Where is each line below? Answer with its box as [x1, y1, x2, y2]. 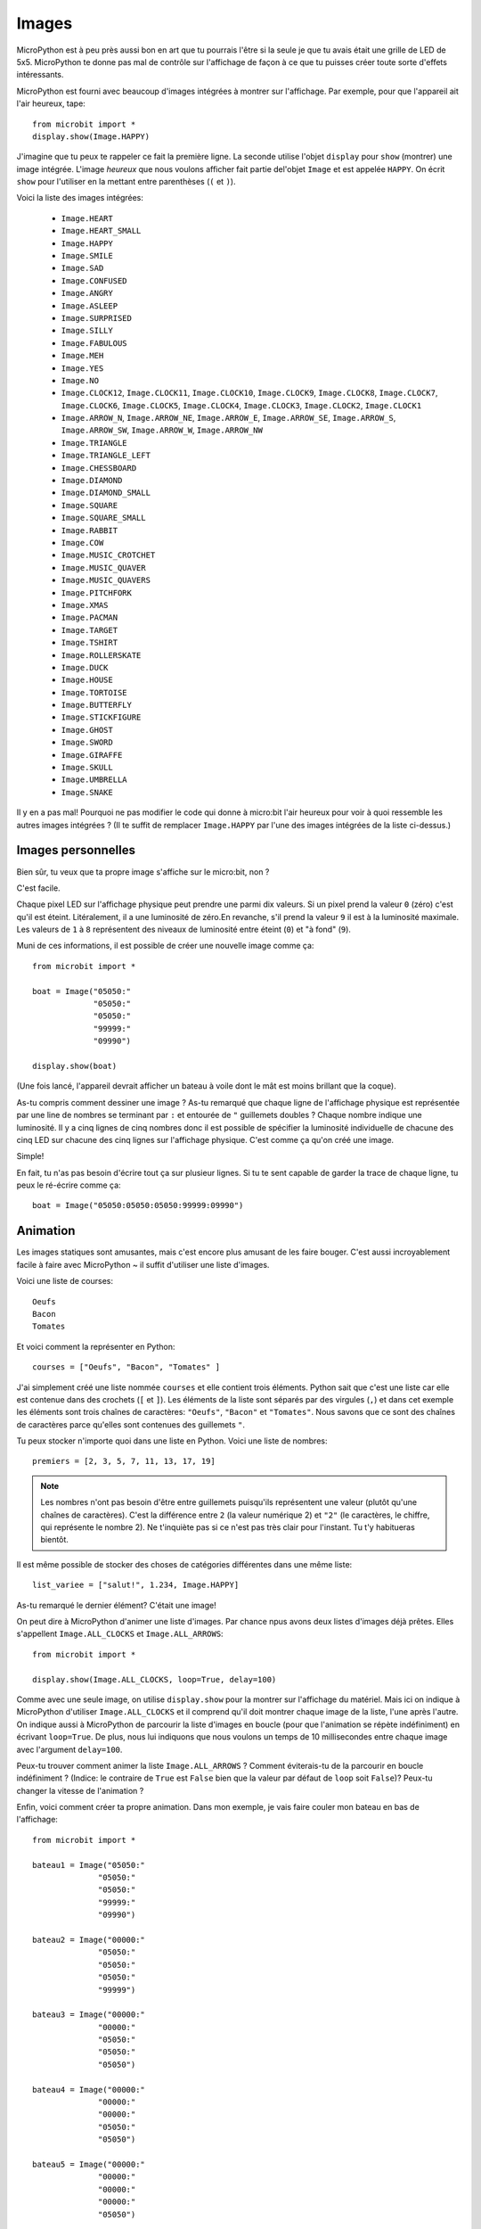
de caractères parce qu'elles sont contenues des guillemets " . [16, 1419, 245, 1430]
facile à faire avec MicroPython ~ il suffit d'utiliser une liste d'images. [16, 1259, 270, 1270]
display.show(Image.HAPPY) [32, 131, 151, 142]
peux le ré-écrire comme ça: [16, 1180, 121, 1190]
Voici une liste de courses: [16, 1276, 114, 1287]
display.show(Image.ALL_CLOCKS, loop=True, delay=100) [32, 1674, 277, 1684]
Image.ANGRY [61, 288, 113, 299]
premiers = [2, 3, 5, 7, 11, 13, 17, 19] [32, 1456, 216, 1467]
